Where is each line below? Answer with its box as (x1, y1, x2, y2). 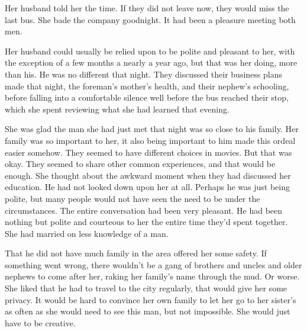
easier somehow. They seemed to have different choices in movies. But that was (5, 146, 292, 158)
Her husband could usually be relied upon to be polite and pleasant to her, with (5, 44, 295, 57)
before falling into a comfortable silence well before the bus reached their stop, (5, 91, 289, 104)
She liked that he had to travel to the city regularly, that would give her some (5, 282, 287, 294)
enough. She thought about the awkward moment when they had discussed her (5, 169, 291, 181)
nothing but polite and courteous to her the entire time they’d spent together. (5, 216, 288, 228)
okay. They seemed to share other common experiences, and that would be (5, 158, 276, 170)
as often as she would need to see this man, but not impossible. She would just (5, 305, 290, 317)
